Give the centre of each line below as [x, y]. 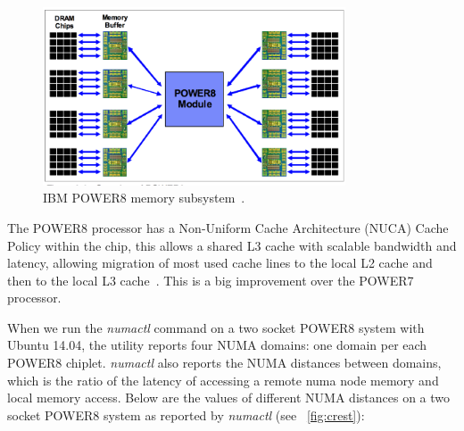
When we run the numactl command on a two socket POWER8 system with [216, 327]
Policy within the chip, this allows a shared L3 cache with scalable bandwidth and [232, 245]
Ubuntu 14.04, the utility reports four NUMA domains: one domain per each [217, 345]
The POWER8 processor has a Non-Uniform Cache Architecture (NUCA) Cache [228, 227]
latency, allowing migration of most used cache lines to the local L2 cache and [220, 263]
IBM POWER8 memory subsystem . [144, 198]
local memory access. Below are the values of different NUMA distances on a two [229, 398]
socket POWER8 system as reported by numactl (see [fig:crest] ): [186, 414]
